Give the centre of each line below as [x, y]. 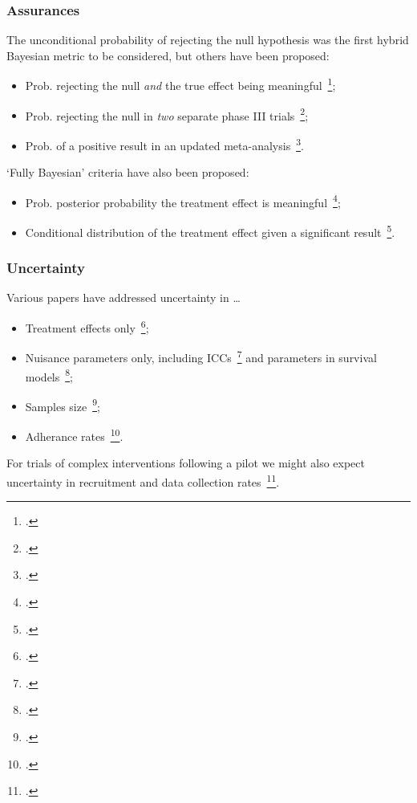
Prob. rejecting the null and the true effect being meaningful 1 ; [180, 84]
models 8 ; [49, 375]
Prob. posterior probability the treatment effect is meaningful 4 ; [183, 201]
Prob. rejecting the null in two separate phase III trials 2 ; [167, 114]
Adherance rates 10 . [74, 435]
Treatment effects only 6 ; [87, 326]
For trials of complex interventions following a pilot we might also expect [186, 463]
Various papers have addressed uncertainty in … [123, 298]
